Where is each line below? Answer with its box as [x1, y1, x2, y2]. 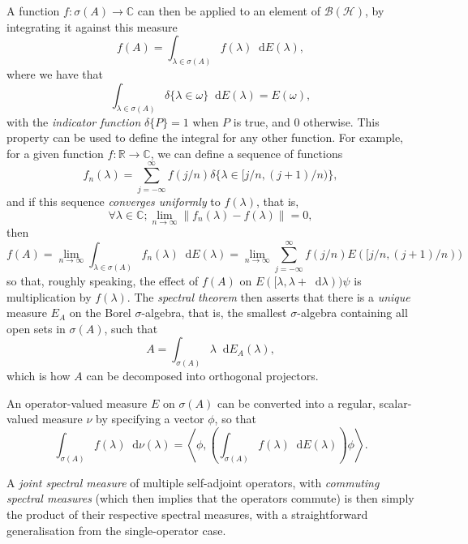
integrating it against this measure [6, 18, 178, 35]
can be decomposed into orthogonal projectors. [86, 367, 319, 384]
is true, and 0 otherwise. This [233, 113, 380, 130]
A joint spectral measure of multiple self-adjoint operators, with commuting [6, 473, 380, 490]
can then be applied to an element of [137, 2, 320, 19]
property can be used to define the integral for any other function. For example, [6, 129, 403, 146]
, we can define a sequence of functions [150, 144, 343, 161]
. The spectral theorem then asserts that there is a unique [127, 288, 410, 305]
